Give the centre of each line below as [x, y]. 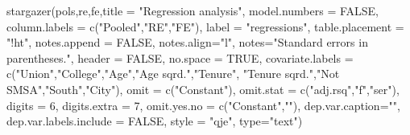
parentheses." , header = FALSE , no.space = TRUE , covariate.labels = [180, 57]
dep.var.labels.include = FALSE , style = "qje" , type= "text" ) [155, 121]
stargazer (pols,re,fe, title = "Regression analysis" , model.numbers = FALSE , [193, 10]
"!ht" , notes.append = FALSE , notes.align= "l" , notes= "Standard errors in [187, 42]
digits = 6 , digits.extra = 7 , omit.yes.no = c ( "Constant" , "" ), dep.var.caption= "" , [203, 105]
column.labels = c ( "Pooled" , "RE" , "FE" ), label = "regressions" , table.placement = [205, 26]
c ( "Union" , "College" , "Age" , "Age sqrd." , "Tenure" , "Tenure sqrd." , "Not [173, 74]
